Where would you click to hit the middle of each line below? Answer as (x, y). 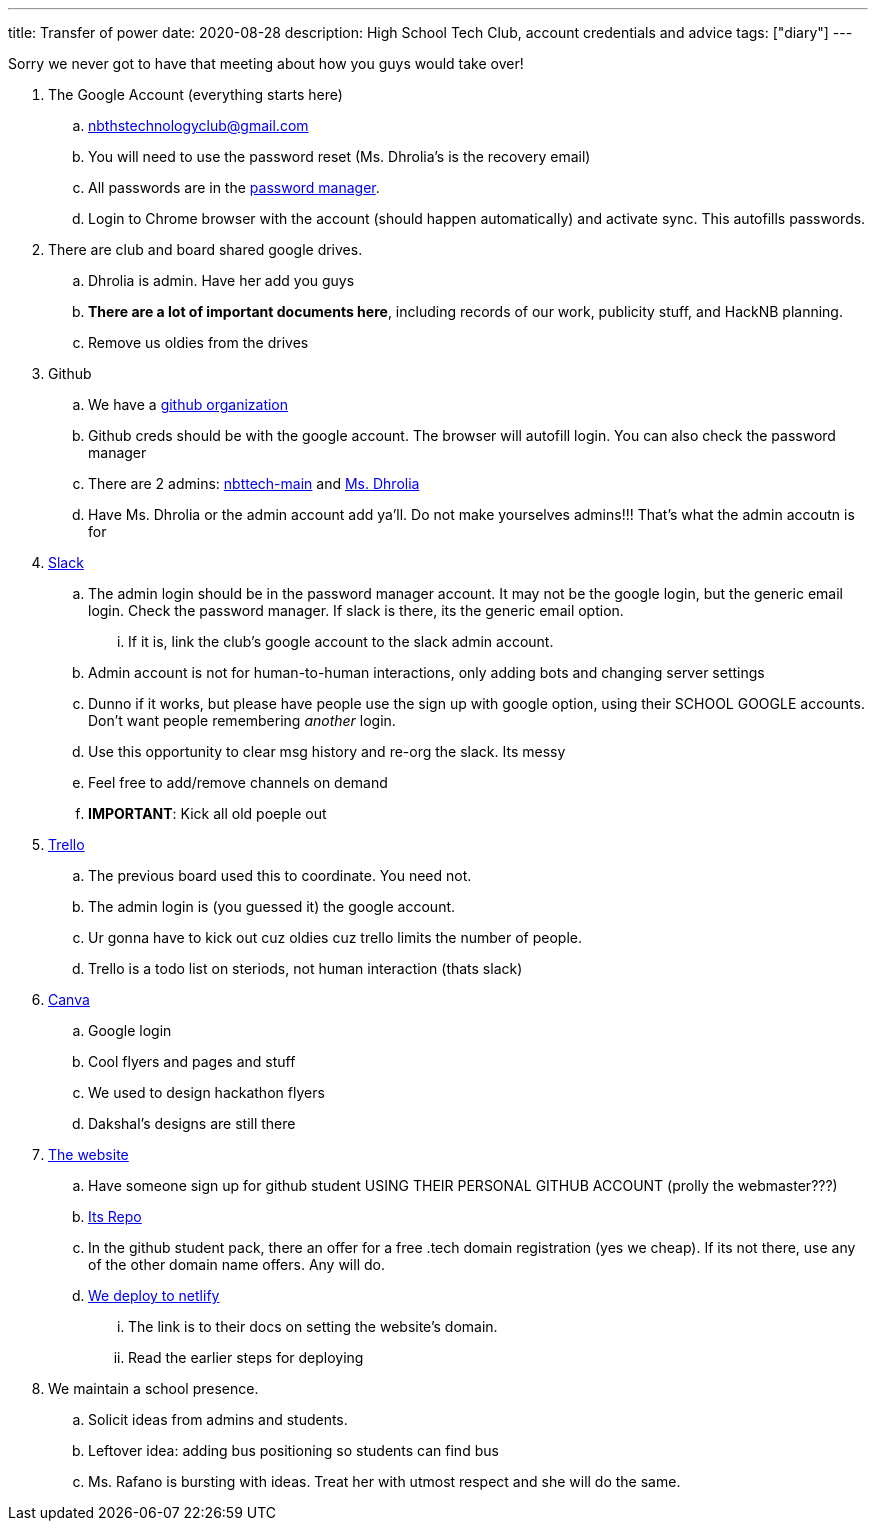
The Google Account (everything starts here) (195, 94)
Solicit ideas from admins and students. (218, 1419)
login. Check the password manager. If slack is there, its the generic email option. (356, 610)
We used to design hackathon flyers (206, 1092)
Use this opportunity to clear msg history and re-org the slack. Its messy (327, 751)
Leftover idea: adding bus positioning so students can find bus (293, 1450)
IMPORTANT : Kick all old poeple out (207, 813)
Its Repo (115, 1216)
